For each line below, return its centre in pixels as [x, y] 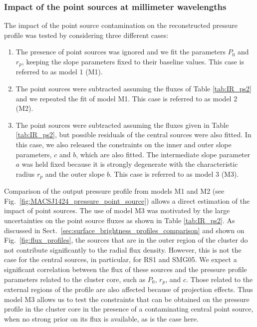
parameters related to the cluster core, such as [75, 279]
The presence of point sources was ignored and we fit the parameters [121, 52]
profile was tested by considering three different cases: [86, 35]
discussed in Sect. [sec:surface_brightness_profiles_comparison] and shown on [124, 230]
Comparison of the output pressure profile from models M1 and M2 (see [114, 191]
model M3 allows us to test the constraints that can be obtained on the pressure [127, 299]
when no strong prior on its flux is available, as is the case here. [101, 318]
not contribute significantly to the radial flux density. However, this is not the [123, 249]
